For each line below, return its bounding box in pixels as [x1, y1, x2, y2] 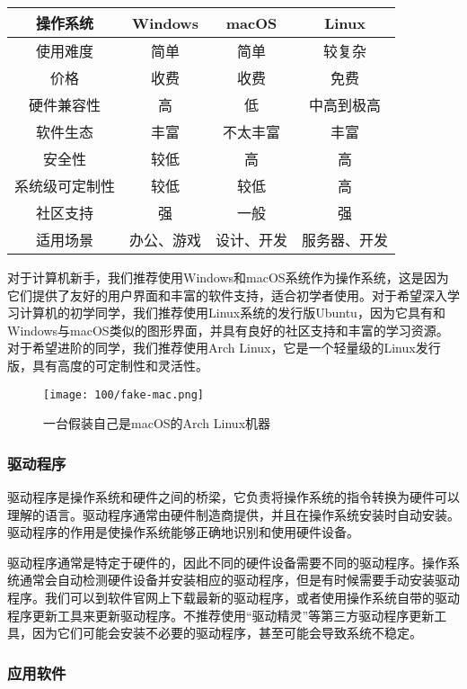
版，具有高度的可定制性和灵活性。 [7, 355, 208, 374]
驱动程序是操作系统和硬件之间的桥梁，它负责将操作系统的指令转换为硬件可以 [7, 488, 460, 506]
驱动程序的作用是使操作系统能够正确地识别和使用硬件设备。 [7, 523, 359, 541]
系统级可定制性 [14, 175, 116, 196]
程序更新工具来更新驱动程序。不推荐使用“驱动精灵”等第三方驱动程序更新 [7, 605, 435, 624]
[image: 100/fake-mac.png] [43, 388, 204, 401]
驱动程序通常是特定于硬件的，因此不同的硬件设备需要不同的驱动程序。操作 [7, 552, 447, 571]
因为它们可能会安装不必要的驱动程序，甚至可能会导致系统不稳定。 [31, 623, 422, 642]
